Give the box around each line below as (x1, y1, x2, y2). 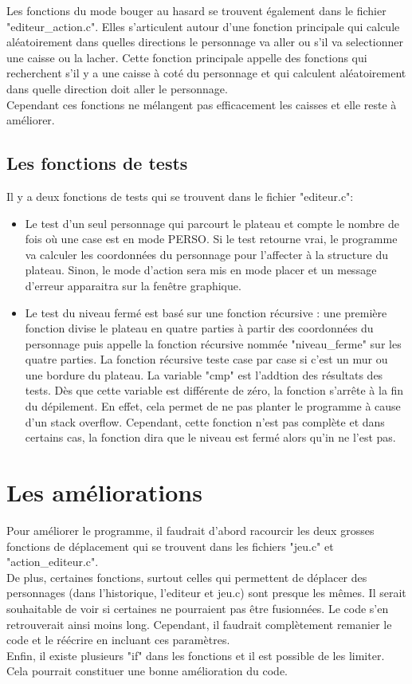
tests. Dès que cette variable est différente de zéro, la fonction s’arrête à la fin (25, 382, 404, 399)
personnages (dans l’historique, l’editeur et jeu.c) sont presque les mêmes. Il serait (6, 584, 406, 601)
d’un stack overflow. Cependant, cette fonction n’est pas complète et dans (25, 413, 385, 430)
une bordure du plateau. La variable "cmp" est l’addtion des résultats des (25, 366, 383, 383)
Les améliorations (6, 476, 202, 509)
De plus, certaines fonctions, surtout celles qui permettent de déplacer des (6, 568, 367, 585)
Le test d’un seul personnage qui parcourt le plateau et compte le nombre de (25, 214, 399, 231)
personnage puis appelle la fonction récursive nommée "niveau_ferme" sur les (25, 335, 402, 352)
